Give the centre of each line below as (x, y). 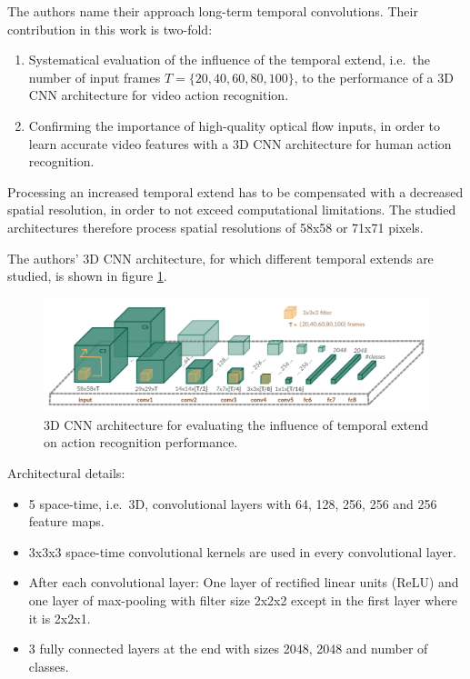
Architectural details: (66, 472)
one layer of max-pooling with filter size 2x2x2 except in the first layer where (243, 599)
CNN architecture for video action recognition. (159, 95)
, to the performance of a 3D (374, 77)
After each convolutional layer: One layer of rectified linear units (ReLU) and (244, 582)
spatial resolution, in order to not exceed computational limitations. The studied (232, 210)
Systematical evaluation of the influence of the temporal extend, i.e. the (229, 60)
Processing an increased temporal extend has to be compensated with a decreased (235, 191)
